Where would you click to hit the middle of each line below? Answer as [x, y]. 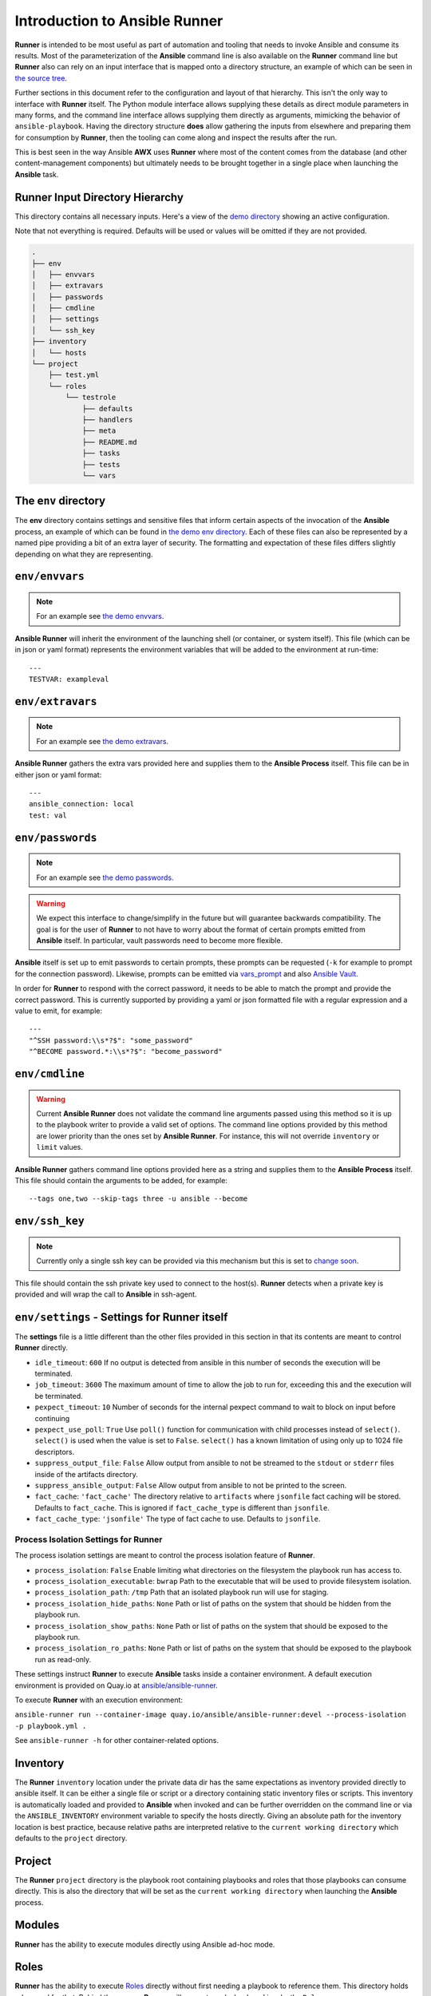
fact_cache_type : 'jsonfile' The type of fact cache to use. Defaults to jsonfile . [178, 1519]
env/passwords [56, 838]
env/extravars [56, 701]
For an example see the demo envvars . [100, 616]
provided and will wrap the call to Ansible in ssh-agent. [106, 1294]
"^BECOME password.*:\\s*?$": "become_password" [126, 1051]
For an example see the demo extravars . [103, 741]
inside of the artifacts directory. [87, 1474]
